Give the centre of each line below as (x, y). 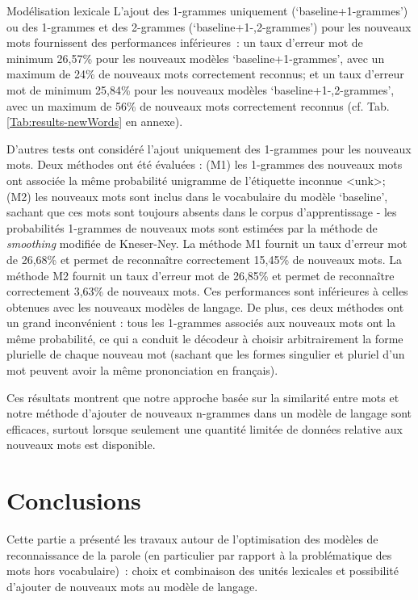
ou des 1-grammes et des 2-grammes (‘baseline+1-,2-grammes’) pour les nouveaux (209, 26)
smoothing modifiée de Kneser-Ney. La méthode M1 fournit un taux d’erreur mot (207, 243)
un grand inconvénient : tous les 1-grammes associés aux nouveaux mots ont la (201, 323)
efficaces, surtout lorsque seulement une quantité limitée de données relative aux (205, 428)
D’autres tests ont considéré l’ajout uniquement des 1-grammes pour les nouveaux (209, 148)
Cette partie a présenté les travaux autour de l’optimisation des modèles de (192, 539)
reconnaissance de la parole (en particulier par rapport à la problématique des (199, 554)
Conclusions (74, 500)
